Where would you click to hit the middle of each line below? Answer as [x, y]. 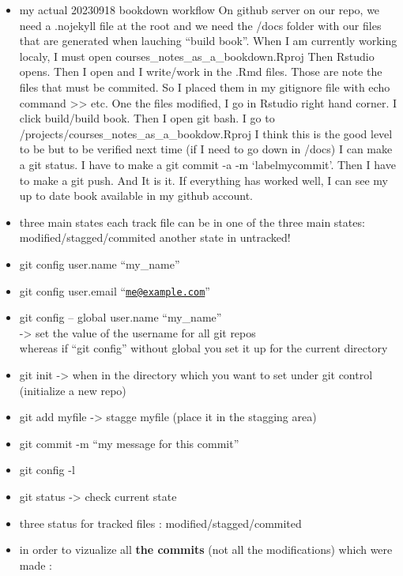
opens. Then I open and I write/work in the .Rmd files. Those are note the [201, 72]
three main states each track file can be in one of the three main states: [192, 222]
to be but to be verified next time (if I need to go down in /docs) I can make [206, 149]
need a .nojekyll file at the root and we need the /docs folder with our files [200, 25]
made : [36, 565]
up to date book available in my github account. [136, 196]
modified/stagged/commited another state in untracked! [155, 237]
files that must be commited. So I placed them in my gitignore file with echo [205, 87]
